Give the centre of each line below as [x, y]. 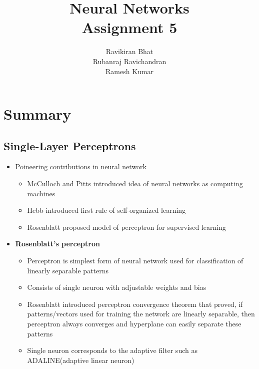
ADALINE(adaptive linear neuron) [81, 360]
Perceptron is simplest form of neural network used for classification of [135, 261]
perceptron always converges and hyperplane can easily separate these [134, 324]
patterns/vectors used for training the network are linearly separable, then [141, 314]
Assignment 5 [129, 27]
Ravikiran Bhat [129, 51]
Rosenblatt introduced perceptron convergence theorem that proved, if [135, 304]
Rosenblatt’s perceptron [57, 244]
